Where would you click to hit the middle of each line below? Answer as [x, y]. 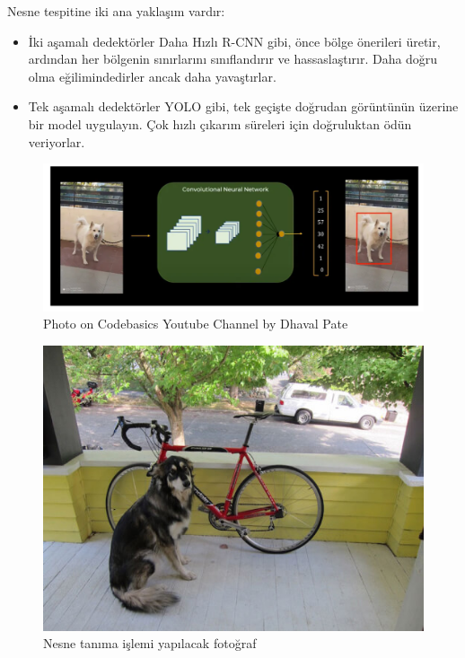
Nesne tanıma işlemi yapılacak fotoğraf [150, 643]
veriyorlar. [57, 141]
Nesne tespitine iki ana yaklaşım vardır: [116, 11]
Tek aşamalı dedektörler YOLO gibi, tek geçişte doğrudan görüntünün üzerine [243, 106]
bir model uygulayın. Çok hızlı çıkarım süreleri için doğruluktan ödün [220, 123]
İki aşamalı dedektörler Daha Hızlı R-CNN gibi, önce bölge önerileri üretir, [234, 41]
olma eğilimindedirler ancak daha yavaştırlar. [152, 76]
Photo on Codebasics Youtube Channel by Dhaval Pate [196, 324]
